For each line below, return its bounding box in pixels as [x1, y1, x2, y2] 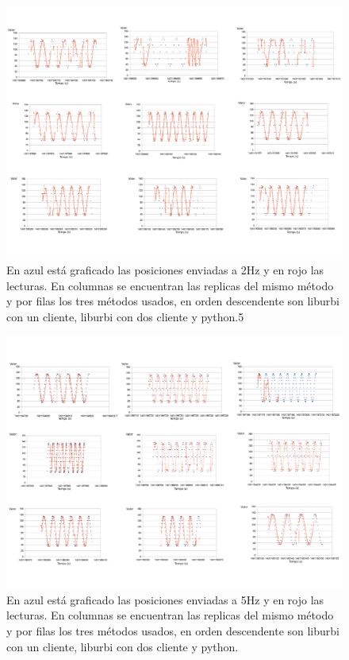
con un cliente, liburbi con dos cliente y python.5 [6, 308, 244, 324]
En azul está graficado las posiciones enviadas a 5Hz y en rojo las [6, 591, 324, 608]
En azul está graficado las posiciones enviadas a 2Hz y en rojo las [6, 262, 324, 278]
